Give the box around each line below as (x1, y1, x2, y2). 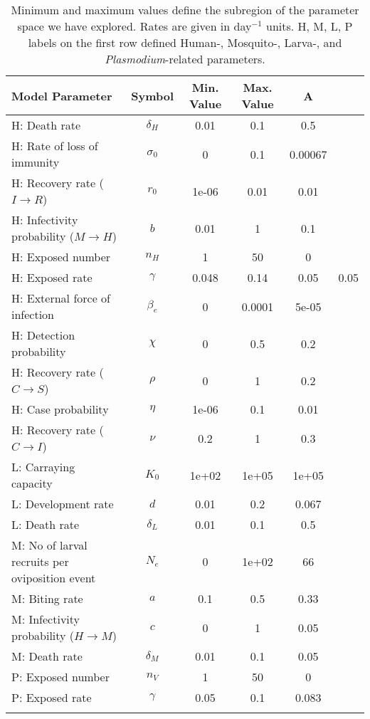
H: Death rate (11, 117, 81, 133)
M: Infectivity (11, 611, 80, 627)
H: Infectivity (11, 211, 78, 228)
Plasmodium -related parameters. (105, 51, 265, 67)
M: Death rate (11, 648, 83, 664)
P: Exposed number (11, 668, 110, 685)
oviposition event (11, 570, 96, 586)
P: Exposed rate (11, 689, 92, 705)
